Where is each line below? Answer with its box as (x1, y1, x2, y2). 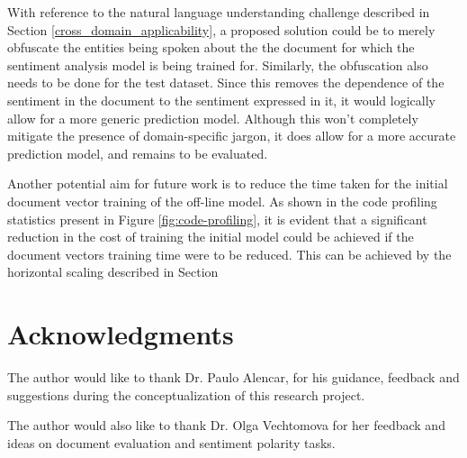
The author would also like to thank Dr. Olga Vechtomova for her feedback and (7, 416, 445, 435)
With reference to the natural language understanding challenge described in (7, 3, 430, 21)
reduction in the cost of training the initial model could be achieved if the (7, 227, 414, 246)
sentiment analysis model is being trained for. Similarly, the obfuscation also (7, 55, 428, 74)
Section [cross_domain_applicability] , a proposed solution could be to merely (7, 20, 436, 39)
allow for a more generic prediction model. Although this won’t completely (7, 108, 418, 127)
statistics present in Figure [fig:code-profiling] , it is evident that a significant (7, 209, 427, 228)
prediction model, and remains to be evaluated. (7, 143, 268, 162)
